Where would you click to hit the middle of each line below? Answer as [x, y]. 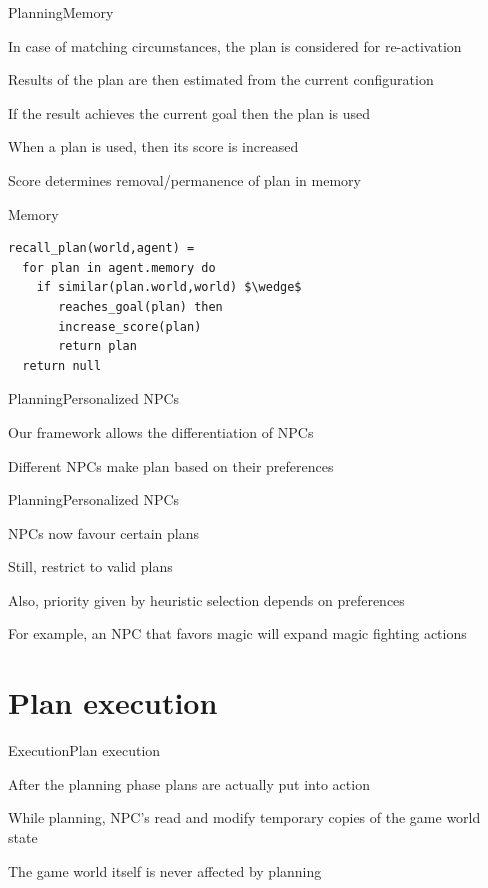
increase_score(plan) [130, 326]
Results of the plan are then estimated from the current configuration [221, 79]
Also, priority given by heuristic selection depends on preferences [206, 599]
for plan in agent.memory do [119, 267]
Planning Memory [61, 12]
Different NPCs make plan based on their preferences [171, 465]
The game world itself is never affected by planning [165, 870]
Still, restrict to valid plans [90, 566]
